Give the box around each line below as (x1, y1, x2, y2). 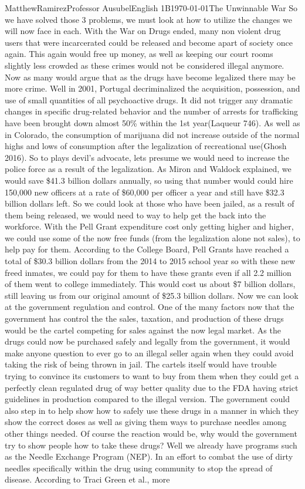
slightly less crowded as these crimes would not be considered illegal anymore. (5, 59, 284, 71)
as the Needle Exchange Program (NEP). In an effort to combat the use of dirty (5, 450, 293, 463)
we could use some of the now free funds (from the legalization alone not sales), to (5, 231, 300, 244)
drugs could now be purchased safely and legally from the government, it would (5, 335, 290, 348)
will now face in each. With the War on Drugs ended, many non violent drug (5, 25, 281, 37)
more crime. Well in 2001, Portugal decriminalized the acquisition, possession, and (5, 82, 300, 95)
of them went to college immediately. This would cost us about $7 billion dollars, (5, 278, 296, 290)
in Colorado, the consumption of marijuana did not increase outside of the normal (5, 128, 300, 140)
